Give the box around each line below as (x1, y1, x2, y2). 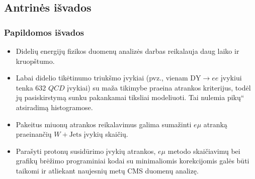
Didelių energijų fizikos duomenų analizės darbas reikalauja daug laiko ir (16, 46, 239, 56)
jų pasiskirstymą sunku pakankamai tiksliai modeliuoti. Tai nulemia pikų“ (16, 92, 244, 103)
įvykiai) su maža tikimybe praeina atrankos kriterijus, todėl (67, 82, 251, 93)
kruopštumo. (16, 55, 55, 66)
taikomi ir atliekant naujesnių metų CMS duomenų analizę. (16, 165, 199, 175)
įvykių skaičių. (83, 129, 128, 139)
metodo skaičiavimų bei (167, 145, 240, 156)
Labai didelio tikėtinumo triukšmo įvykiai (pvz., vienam (16, 72, 188, 83)
